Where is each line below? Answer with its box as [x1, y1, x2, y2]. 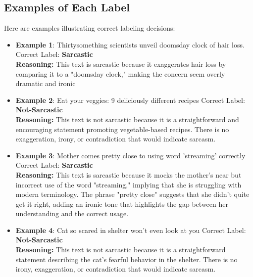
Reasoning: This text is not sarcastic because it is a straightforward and [15, 114, 239, 124]
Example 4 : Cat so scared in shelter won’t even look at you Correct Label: [15, 225, 246, 235]
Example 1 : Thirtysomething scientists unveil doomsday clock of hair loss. [15, 39, 245, 49]
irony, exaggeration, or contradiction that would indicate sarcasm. [15, 264, 216, 274]
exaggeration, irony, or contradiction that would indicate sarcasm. [15, 134, 216, 144]
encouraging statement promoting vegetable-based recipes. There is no [15, 124, 229, 134]
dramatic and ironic [15, 78, 76, 89]
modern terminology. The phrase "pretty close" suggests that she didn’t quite [15, 189, 250, 199]
